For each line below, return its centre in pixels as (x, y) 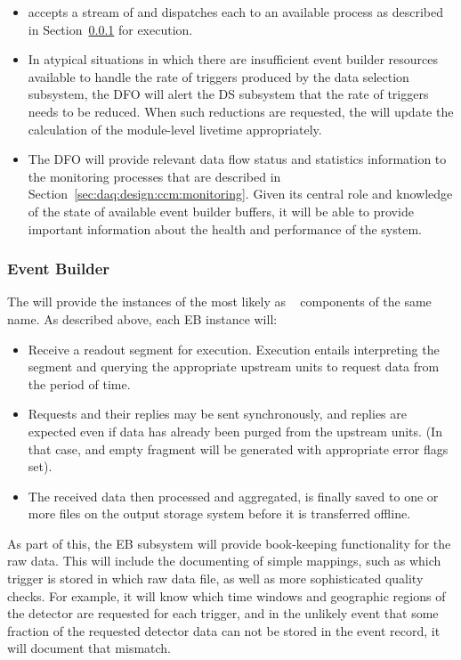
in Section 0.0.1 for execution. (110, 29)
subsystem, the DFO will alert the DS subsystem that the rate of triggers (228, 94)
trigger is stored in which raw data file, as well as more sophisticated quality (215, 579)
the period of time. (79, 383)
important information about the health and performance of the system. (225, 228)
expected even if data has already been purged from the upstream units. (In (235, 431)
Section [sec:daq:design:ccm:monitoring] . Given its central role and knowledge (240, 194)
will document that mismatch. (89, 648)
